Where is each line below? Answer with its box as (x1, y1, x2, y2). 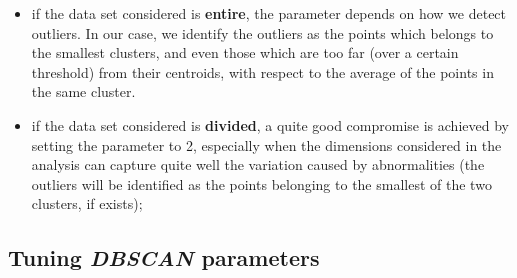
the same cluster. (31, 81, 136, 102)
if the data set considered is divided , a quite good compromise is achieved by (31, 114, 509, 135)
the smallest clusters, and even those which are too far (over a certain (31, 42, 459, 63)
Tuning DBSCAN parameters (8, 242, 320, 273)
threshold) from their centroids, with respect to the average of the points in (31, 61, 494, 82)
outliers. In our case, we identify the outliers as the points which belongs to (31, 22, 494, 43)
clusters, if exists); (31, 193, 143, 214)
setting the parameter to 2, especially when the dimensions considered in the (31, 134, 502, 155)
